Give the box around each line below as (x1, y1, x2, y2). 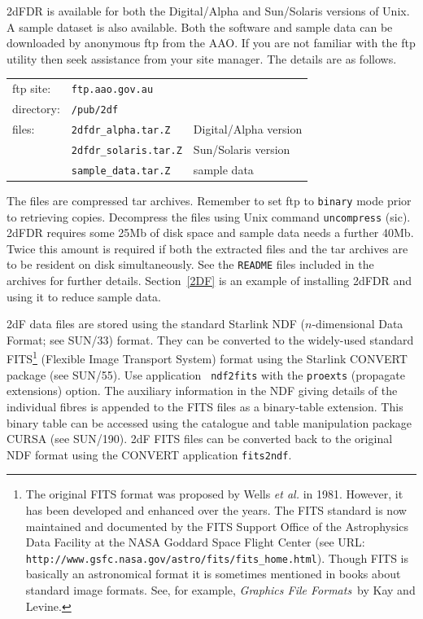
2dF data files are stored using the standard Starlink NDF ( (7, 315, 306, 332)
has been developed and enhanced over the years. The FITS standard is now (25, 501, 407, 518)
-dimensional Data (312, 315, 403, 332)
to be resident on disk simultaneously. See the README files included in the (7, 256, 374, 273)
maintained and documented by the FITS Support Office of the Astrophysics (25, 517, 409, 534)
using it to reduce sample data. (7, 288, 161, 305)
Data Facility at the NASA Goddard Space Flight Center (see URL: (25, 533, 365, 551)
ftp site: (12, 80, 51, 97)
